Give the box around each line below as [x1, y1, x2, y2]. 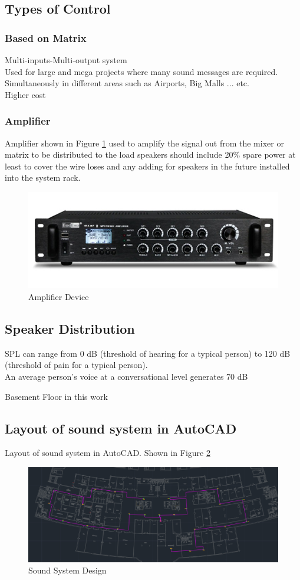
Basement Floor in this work [5, 390, 108, 402]
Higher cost [5, 88, 46, 100]
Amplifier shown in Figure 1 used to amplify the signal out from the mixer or [5, 136, 284, 149]
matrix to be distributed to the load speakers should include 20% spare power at [5, 148, 296, 161]
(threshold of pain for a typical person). [5, 359, 148, 371]
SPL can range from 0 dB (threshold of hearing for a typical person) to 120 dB [5, 347, 291, 359]
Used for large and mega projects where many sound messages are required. [5, 65, 278, 77]
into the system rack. [5, 171, 81, 184]
